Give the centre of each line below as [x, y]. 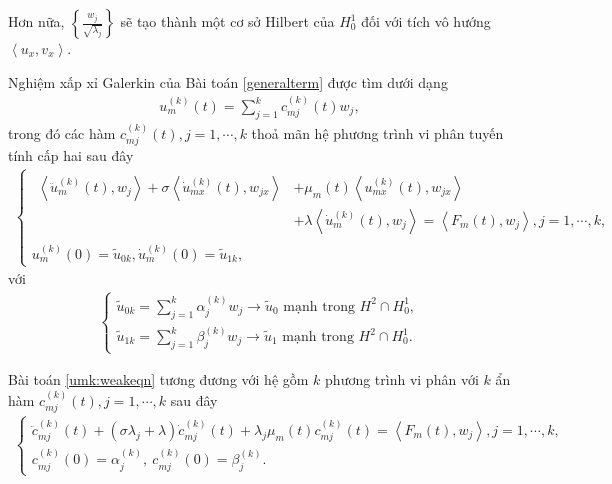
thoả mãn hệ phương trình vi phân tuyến [377, 132]
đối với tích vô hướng [426, 21]
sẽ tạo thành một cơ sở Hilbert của [227, 21]
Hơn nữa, [36, 21]
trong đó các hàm [62, 132]
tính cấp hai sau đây [71, 155]
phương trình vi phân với [402, 379]
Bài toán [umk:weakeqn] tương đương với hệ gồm [158, 379]
